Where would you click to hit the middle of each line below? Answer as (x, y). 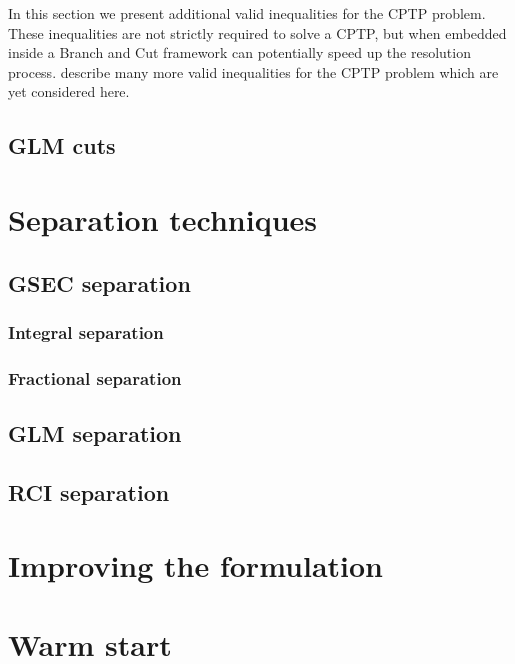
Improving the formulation (195, 565)
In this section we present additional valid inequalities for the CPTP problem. (247, 13)
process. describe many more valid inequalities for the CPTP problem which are (253, 71)
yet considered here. (69, 91)
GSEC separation (99, 282)
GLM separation (95, 432)
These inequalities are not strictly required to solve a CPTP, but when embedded (257, 32)
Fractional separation (95, 377)
